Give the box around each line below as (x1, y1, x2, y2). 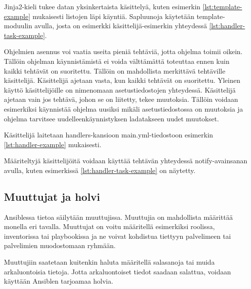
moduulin (4, 20, 32, 31)
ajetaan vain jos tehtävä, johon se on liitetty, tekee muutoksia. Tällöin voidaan (4, 94, 238, 104)
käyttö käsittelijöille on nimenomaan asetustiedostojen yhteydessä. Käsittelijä (4, 84, 236, 95)
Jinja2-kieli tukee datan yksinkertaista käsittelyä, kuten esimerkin (4, 1, 201, 11)
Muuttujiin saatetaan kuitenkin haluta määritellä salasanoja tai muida (4, 257, 215, 267)
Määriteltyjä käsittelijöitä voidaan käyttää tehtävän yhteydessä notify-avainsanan (4, 155, 248, 166)
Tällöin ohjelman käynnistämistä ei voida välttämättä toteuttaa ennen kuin (4, 56, 230, 66)
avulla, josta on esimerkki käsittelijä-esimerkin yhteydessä (34, 20, 207, 31)
